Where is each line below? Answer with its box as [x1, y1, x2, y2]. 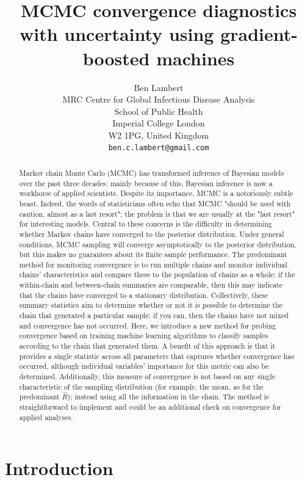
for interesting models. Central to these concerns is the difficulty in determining [19, 219, 272, 229]
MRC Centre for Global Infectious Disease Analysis [62, 93, 255, 106]
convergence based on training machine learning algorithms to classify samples [19, 330, 268, 341]
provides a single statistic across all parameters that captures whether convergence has [19, 351, 295, 361]
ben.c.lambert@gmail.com [108, 144, 209, 153]
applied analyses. [19, 412, 73, 422]
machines [156, 45, 235, 70]
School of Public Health [114, 104, 203, 117]
